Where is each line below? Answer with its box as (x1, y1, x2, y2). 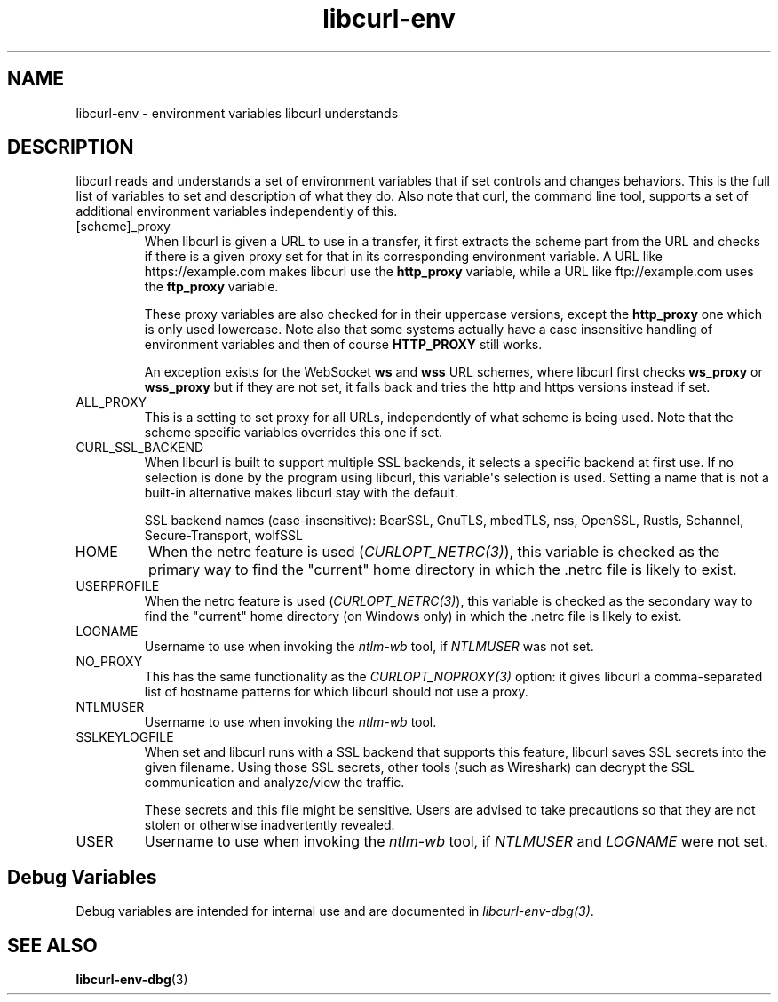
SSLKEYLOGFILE (75, 729, 174, 745)
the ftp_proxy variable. (144, 279, 279, 295)
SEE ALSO (7, 934, 98, 957)
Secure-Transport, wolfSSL (144, 528, 303, 544)
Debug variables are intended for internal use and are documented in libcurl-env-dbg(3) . (75, 903, 594, 919)
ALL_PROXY (75, 394, 147, 410)
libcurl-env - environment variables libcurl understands (75, 105, 399, 121)
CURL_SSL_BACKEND (75, 440, 204, 456)
